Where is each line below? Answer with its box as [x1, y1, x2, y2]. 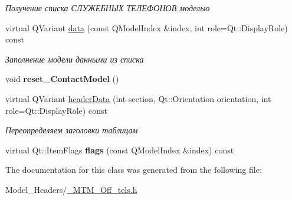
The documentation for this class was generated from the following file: [5, 163, 262, 176]
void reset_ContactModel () [5, 73, 119, 85]
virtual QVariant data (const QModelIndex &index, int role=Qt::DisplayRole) [5, 21, 288, 34]
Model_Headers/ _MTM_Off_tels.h [5, 183, 137, 195]
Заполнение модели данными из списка [5, 53, 144, 65]
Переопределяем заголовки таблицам [5, 124, 138, 136]
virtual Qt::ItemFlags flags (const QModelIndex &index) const [5, 143, 234, 156]
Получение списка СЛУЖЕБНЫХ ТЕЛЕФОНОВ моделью [5, 2, 210, 14]
